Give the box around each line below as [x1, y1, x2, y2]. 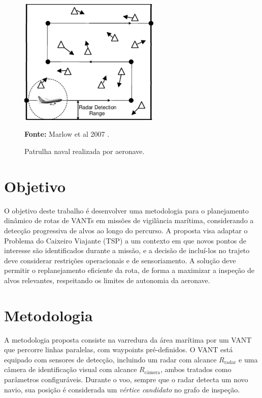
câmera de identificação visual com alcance [4, 364, 137, 375]
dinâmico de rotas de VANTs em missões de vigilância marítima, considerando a [4, 215, 254, 226]
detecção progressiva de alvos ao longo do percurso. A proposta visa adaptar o [4, 225, 248, 235]
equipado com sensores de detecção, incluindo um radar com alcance [4, 354, 217, 364]
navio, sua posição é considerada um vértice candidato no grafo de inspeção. [4, 384, 240, 394]
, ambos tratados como [160, 364, 232, 375]
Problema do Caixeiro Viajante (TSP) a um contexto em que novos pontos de [4, 235, 246, 246]
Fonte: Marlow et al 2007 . [24, 129, 110, 139]
